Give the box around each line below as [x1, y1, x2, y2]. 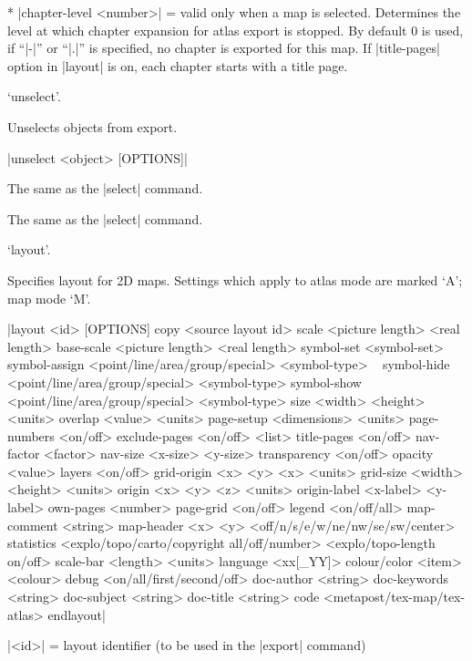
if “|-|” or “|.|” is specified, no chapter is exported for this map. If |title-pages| [7, 38, 440, 57]
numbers [7, 426, 55, 445]
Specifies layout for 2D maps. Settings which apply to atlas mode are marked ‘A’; [7, 270, 463, 289]
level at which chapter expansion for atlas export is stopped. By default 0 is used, [7, 20, 464, 39]
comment [7, 515, 58, 534]
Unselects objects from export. [7, 117, 178, 136]
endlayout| [47, 604, 106, 624]
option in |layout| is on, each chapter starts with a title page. [7, 56, 348, 75]
